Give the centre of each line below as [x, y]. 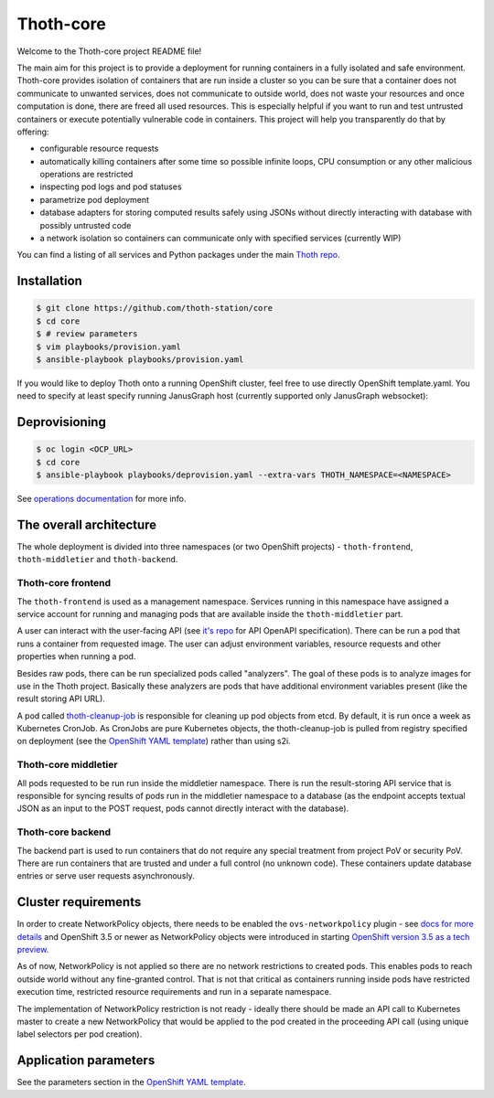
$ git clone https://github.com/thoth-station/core [155, 308]
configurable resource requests [99, 149]
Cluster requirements [79, 902]
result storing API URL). [61, 698]
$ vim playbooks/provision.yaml [109, 346]
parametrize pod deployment [95, 199]
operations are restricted [86, 175]
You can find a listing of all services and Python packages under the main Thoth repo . [178, 255]
